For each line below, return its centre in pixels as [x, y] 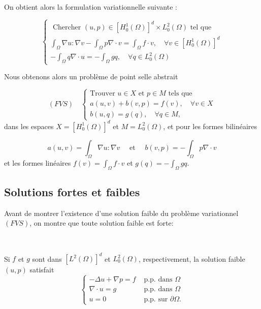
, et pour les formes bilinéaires [210, 126]
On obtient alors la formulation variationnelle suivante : [91, 7]
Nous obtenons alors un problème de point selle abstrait [91, 76]
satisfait [42, 270]
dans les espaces [29, 126]
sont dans [47, 258]
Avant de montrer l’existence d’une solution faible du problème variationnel [121, 213]
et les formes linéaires [38, 162]
